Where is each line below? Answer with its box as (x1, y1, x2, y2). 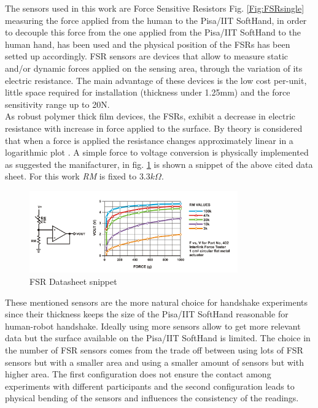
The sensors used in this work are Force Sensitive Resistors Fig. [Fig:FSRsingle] (5, 2, 304, 14)
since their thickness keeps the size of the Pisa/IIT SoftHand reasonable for (5, 308, 289, 320)
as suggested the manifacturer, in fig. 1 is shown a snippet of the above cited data (5, 157, 313, 170)
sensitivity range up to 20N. (5, 97, 110, 110)
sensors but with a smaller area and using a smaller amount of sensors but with (5, 355, 304, 368)
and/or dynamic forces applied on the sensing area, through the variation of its (5, 61, 303, 74)
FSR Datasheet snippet (29, 274, 117, 287)
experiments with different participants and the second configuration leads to (5, 379, 295, 392)
